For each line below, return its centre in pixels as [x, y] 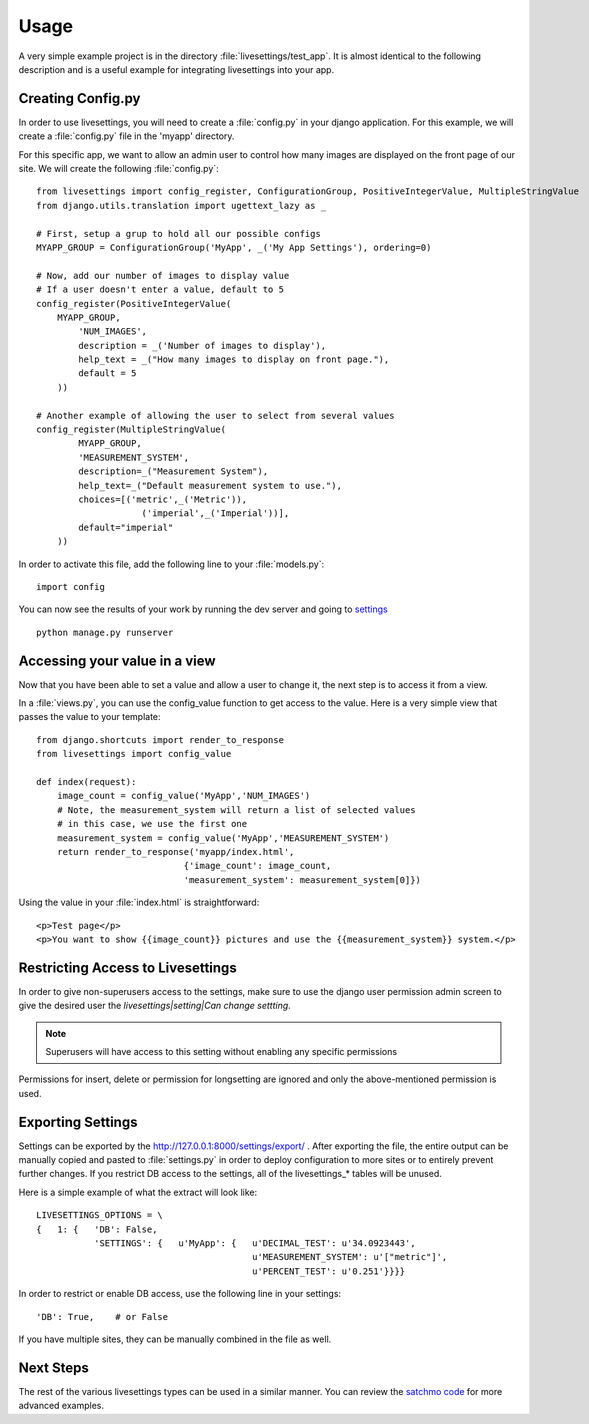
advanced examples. [61, 1406]
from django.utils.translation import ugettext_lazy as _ [181, 205]
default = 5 [107, 373]
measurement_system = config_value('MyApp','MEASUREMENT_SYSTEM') [223, 838]
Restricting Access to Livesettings [127, 967]
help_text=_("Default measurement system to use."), [210, 485]
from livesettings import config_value [134, 754]
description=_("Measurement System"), [173, 471]
